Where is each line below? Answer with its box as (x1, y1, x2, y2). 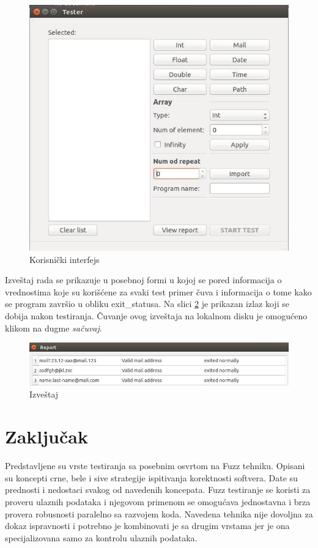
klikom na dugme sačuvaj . (5, 321, 102, 334)
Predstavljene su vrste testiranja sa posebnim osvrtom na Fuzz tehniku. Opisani (5, 459, 305, 472)
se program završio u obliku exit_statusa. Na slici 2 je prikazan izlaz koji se (5, 297, 289, 310)
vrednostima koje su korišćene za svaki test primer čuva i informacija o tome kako (5, 285, 312, 298)
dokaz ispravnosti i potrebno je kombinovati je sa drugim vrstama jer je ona (5, 519, 290, 532)
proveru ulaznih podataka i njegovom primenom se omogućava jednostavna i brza (5, 495, 311, 508)
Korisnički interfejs (29, 253, 100, 265)
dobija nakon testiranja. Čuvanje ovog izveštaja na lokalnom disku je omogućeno (5, 309, 308, 322)
